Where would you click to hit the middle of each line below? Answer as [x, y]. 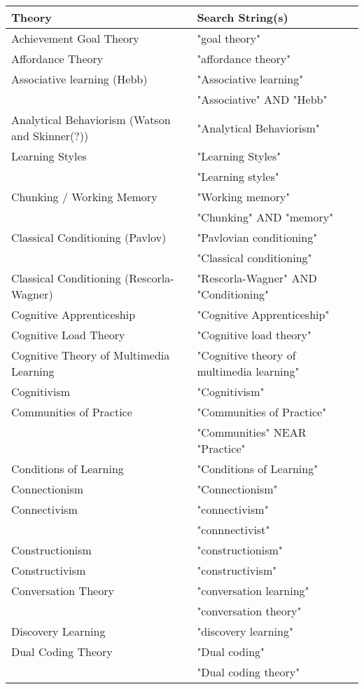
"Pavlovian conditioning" [257, 237]
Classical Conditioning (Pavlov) [89, 237]
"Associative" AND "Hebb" [262, 99]
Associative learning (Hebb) [79, 79]
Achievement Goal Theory [75, 38]
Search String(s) [243, 17]
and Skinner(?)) [50, 136]
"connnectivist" [233, 530]
